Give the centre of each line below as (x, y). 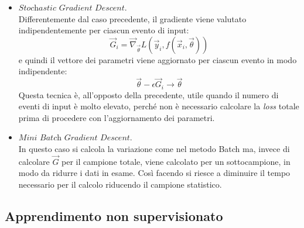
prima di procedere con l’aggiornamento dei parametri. (117, 117)
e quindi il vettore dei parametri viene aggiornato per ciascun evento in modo (158, 59)
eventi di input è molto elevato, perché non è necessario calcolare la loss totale (159, 106)
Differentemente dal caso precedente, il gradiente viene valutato (132, 18)
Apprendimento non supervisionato (114, 216)
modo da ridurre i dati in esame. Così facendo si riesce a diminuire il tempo (154, 173)
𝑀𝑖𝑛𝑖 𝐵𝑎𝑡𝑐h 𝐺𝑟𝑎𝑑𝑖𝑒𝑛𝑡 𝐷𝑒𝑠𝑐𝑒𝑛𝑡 (74, 138)
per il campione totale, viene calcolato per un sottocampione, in (176, 161)
